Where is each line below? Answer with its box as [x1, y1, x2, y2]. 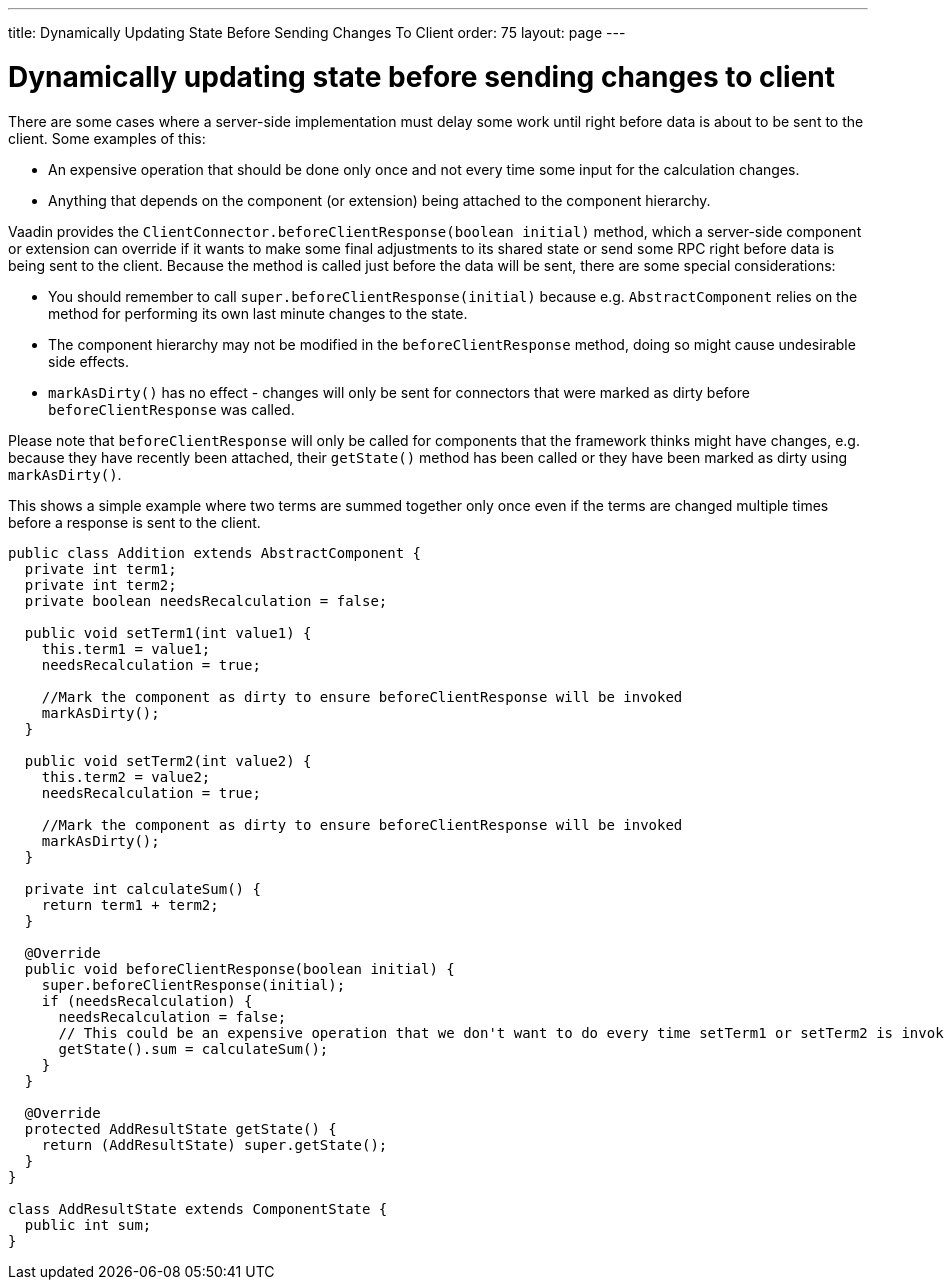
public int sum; [24, 1216, 152, 1233]
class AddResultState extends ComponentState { [8, 1200, 388, 1217]
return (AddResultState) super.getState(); [41, 1136, 388, 1153]
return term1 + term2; [41, 896, 219, 913]
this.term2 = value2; [41, 768, 211, 785]
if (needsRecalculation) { [41, 992, 253, 1009]
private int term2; [24, 576, 177, 593]
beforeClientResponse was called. [48, 400, 295, 418]
